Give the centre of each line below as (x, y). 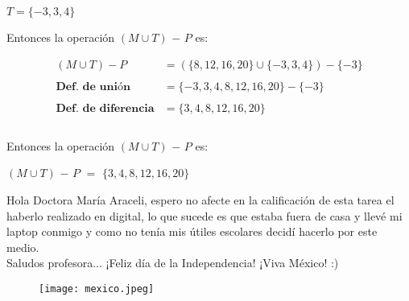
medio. (23, 247)
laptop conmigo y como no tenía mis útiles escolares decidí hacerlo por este (192, 231)
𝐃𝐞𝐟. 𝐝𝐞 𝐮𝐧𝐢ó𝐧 (93, 87)
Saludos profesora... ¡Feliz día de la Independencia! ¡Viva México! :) (173, 263)
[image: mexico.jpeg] (97, 289)
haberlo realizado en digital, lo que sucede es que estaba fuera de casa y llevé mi (204, 215)
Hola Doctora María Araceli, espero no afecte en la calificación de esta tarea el (200, 200)
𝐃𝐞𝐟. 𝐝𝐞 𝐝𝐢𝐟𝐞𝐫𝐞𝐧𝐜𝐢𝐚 (105, 108)
